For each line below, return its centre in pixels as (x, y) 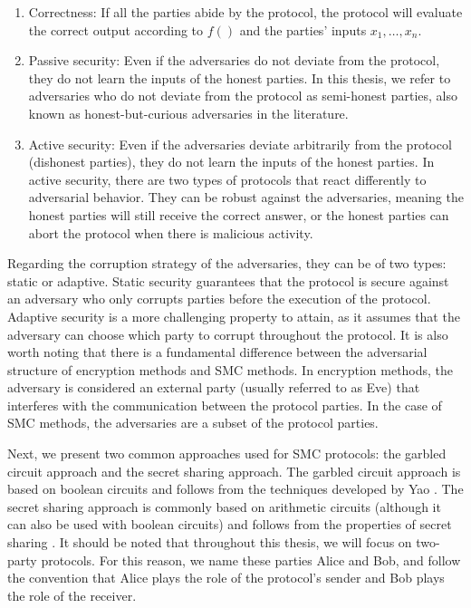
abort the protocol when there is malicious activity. (171, 232)
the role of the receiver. (72, 595)
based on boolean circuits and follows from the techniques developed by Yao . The (235, 489)
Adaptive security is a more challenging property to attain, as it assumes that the (234, 316)
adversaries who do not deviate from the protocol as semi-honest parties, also (243, 96)
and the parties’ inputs (303, 29)
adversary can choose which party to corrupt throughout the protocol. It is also (228, 334)
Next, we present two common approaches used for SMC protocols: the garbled (227, 454)
